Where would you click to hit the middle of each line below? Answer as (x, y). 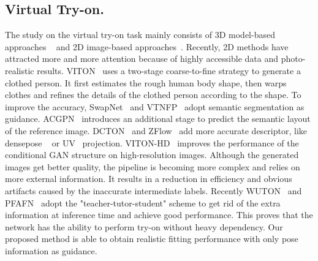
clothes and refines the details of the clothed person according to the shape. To (153, 95)
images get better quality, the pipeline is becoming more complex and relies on (153, 166)
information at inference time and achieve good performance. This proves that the (159, 215)
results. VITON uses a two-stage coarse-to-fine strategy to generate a (169, 70)
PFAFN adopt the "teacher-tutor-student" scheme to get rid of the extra (143, 202)
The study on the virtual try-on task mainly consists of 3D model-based (140, 35)
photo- (293, 59)
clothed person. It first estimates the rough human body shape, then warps (146, 82)
